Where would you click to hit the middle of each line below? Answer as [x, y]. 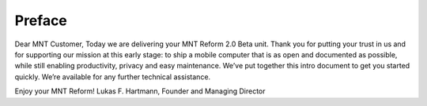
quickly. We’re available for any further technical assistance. [113, 77]
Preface [41, 20]
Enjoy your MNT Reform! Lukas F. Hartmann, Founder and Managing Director [140, 91]
